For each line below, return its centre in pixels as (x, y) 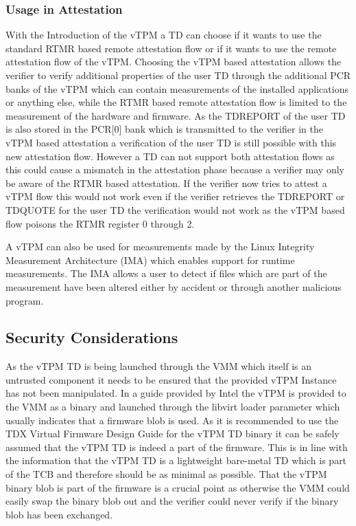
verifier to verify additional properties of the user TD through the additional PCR (178, 75)
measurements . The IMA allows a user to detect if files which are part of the (166, 273)
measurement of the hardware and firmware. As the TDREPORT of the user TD (176, 115)
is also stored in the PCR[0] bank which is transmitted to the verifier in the (164, 129)
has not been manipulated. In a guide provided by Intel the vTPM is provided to (176, 393)
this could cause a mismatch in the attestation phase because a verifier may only (175, 169)
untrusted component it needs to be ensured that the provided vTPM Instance (171, 379)
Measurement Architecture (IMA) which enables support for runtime (150, 260)
